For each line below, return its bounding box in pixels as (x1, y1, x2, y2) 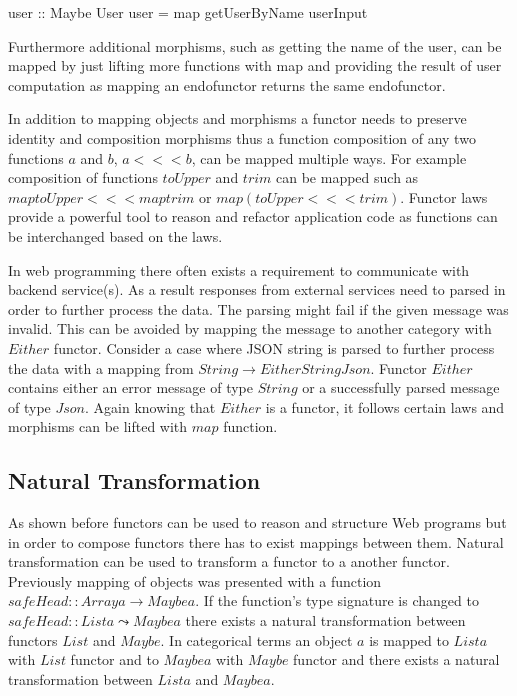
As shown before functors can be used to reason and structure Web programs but (8, 512, 507, 533)
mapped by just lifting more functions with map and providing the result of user (8, 55, 502, 76)
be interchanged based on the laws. (8, 225, 223, 246)
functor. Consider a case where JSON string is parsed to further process (53, 337, 495, 358)
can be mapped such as (276, 167, 419, 188)
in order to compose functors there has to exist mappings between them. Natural (8, 531, 504, 552)
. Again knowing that (85, 396, 216, 417)
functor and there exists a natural (293, 649, 500, 670)
